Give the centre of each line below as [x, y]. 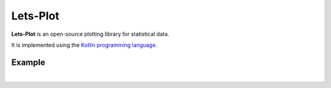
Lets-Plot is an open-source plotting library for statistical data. [90, 34]
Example [28, 62]
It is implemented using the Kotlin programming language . [84, 45]
